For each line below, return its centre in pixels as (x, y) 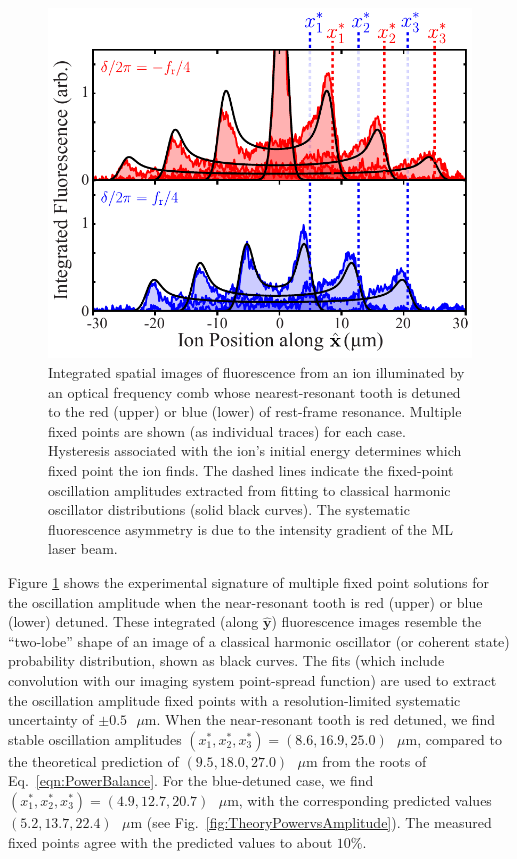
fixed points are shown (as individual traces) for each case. (227, 430)
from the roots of (374, 760)
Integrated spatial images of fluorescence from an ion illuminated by (256, 372)
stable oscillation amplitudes (95, 738)
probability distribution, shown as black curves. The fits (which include (226, 660)
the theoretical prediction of (93, 760)
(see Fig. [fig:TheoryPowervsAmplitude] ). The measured (319, 821)
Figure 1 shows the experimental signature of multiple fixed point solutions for (249, 582)
